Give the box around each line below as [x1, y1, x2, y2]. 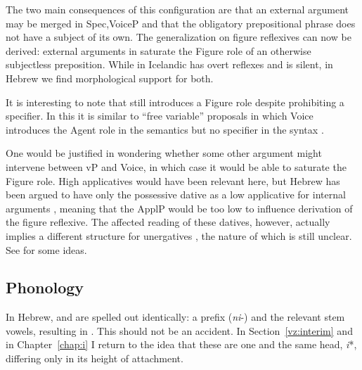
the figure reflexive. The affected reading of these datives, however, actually [6, 215, 330, 229]
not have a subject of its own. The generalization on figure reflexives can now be [6, 30, 351, 44]
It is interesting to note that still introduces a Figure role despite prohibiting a [6, 94, 344, 109]
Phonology [6, 276, 84, 298]
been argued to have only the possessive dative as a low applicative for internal [6, 187, 346, 202]
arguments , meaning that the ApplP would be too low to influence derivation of [6, 200, 353, 215]
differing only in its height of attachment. [6, 351, 183, 366]
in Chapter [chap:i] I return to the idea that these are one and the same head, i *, [6, 337, 357, 352]
